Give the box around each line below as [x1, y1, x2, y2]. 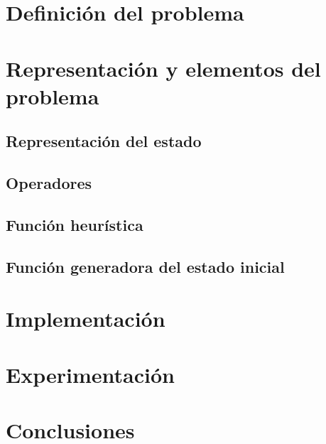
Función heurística [6, 213, 143, 235]
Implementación [6, 304, 165, 333]
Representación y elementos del [6, 53, 321, 82]
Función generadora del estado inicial [6, 255, 285, 277]
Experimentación [6, 359, 175, 389]
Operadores [6, 172, 92, 194]
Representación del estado [6, 130, 202, 152]
